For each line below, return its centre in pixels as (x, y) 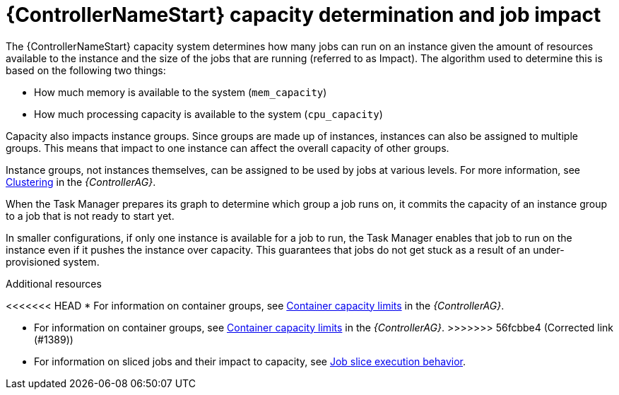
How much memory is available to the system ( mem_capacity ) (181, 92)
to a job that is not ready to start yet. (90, 216)
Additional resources (54, 283)
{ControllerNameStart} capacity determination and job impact (303, 15)
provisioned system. (53, 261)
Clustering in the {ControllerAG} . (81, 182)
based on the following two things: (86, 70)
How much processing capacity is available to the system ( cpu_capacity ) (208, 114)
